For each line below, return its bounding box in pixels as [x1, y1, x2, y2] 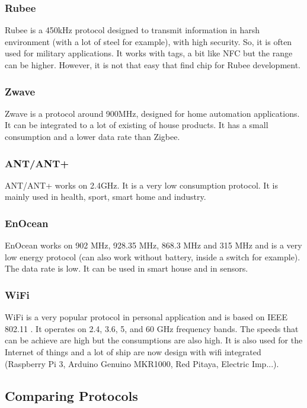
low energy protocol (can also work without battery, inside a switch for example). [5, 250, 300, 263]
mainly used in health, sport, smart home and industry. [5, 190, 206, 203]
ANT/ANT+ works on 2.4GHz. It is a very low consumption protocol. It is [5, 179, 278, 191]
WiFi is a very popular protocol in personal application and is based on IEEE [5, 311, 287, 323]
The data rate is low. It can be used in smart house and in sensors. [5, 262, 248, 275]
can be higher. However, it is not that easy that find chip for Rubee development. [5, 59, 301, 71]
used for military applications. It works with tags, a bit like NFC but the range [5, 47, 293, 59]
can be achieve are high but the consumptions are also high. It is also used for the [5, 334, 303, 346]
